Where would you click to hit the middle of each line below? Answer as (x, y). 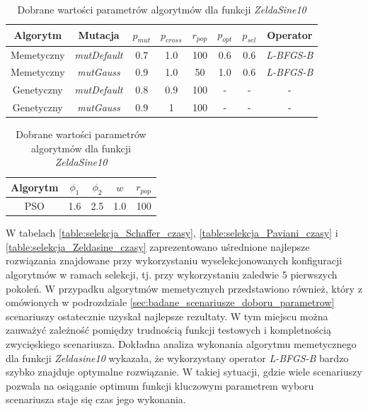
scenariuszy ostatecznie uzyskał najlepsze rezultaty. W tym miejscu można (167, 316)
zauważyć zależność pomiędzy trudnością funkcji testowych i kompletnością (168, 330)
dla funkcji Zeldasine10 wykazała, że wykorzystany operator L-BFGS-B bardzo (177, 357)
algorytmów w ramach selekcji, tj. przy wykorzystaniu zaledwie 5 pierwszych (172, 274)
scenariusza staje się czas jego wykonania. (96, 399)
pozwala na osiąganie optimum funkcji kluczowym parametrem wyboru (160, 385)
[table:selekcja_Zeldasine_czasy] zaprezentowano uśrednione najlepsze (158, 246)
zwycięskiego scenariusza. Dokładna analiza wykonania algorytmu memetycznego (181, 343)
